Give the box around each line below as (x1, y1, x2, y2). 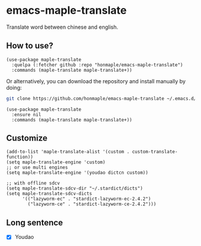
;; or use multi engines (6, 165, 68, 171)
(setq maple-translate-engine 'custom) (6, 159, 106, 165)
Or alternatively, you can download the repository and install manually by (6, 77, 186, 84)
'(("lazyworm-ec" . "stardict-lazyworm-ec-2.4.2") (22, 196, 151, 202)
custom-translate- (132, 149, 178, 155)
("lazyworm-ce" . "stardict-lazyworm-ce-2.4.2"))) (28, 201, 157, 207)
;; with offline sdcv (6, 180, 60, 186)
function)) (6, 154, 33, 160)
